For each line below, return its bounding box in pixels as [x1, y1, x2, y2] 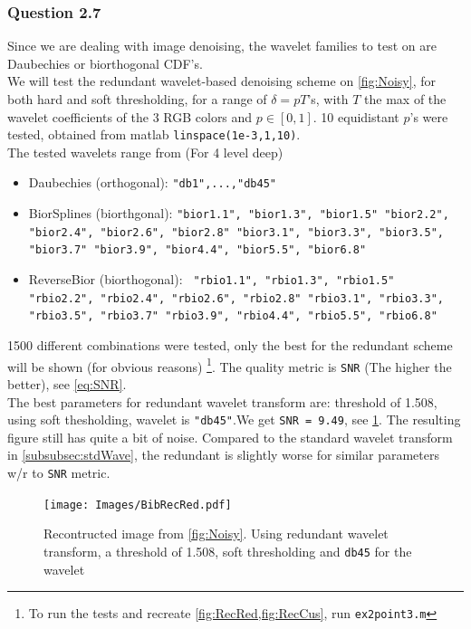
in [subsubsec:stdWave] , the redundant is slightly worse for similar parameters [7, 445, 439, 464]
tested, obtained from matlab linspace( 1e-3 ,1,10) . [7, 125, 301, 144]
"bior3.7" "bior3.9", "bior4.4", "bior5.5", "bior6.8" [28, 243, 367, 257]
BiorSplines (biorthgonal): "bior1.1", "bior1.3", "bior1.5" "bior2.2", [28, 204, 449, 223]
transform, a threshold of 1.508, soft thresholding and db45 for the [43, 541, 412, 560]
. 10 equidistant [312, 107, 399, 126]
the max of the [364, 90, 447, 108]
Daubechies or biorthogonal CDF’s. [7, 53, 203, 72]
